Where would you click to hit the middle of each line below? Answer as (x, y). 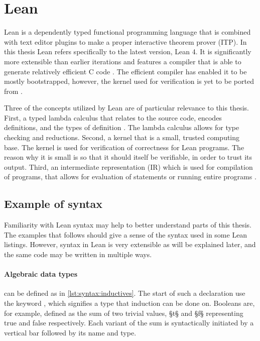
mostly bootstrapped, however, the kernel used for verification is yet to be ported (129, 81)
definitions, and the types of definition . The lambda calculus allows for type (122, 127)
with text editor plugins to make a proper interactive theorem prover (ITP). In (125, 41)
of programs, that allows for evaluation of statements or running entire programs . (130, 177)
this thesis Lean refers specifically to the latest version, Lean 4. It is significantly (128, 51)
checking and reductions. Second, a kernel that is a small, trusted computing (122, 137)
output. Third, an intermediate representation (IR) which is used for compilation (128, 166)
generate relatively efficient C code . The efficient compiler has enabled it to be (125, 71)
